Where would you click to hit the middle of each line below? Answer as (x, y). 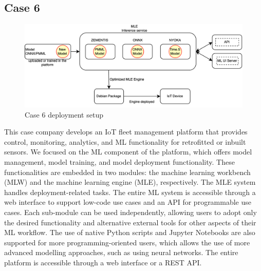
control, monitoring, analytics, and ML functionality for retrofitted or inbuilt (125, 141)
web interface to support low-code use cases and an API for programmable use (128, 202)
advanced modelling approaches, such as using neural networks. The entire (121, 252)
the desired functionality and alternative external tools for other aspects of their (130, 222)
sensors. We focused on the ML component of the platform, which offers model (128, 152)
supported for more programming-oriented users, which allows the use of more (127, 242)
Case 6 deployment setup (64, 114)
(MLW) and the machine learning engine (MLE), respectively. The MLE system (130, 182)
